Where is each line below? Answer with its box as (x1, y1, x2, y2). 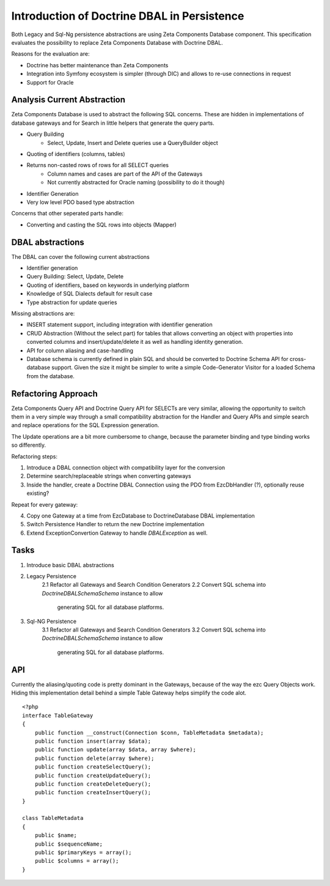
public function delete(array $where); (34, 754, 155, 762)
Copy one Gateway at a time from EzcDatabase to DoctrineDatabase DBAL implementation (26, 512, 255, 519)
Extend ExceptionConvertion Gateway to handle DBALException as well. (26, 529, 208, 537)
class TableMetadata (22, 814, 84, 822)
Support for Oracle (26, 78, 74, 86)
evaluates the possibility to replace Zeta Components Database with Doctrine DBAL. (11, 39, 223, 46)
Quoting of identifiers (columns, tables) (26, 150, 125, 157)
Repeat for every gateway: (11, 501, 78, 508)
